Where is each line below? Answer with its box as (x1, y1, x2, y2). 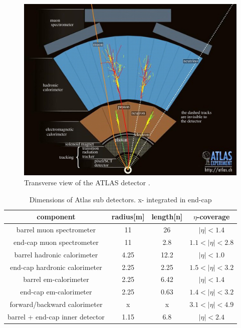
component (37, 211, 76, 222)
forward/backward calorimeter (10, 299, 103, 309)
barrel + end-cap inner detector (8, 311, 105, 321)
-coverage (197, 211, 230, 222)
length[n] (151, 211, 183, 222)
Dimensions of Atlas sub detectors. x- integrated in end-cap (29, 194, 212, 204)
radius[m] (111, 211, 145, 222)
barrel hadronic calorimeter (14, 249, 98, 259)
